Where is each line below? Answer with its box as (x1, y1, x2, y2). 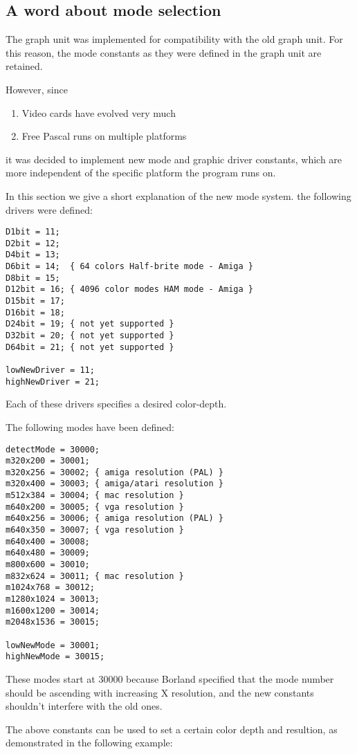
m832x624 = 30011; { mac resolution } (6, 571, 184, 581)
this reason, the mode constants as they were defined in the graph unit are (6, 45, 322, 59)
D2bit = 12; (6, 238, 60, 248)
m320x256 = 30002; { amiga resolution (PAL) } (6, 467, 223, 477)
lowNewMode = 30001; (6, 640, 100, 650)
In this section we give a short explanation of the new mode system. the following (6, 188, 351, 203)
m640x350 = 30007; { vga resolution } (6, 525, 184, 535)
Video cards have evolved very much (21, 105, 176, 120)
